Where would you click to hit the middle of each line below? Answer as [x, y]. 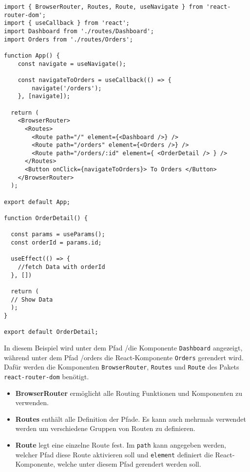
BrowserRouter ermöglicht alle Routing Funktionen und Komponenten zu [129, 393]
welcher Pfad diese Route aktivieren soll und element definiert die [114, 454]
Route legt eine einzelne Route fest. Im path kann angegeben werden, [121, 444]
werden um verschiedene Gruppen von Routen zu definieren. [105, 428]
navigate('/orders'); [67, 88]
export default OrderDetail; [51, 332]
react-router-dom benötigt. [47, 376]
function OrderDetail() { [46, 218]
